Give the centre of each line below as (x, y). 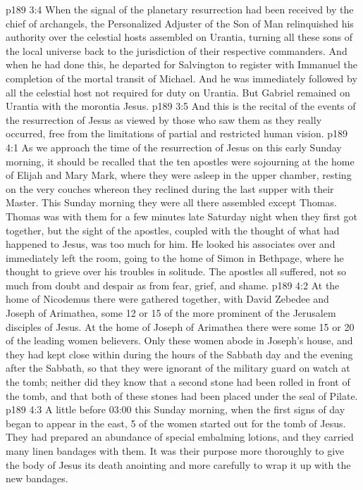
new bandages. (37, 478)
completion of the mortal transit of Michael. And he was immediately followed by (181, 78)
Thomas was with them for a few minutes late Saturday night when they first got (181, 216)
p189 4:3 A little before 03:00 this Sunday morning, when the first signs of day (176, 409)
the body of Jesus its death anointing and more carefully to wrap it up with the (178, 464)
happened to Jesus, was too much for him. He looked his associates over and (171, 244)
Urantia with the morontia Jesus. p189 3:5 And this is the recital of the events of (181, 106)
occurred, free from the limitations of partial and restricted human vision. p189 (177, 133)
